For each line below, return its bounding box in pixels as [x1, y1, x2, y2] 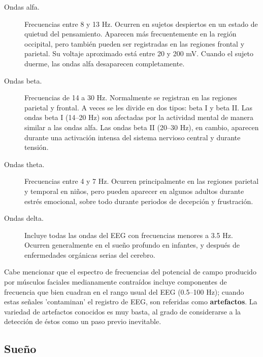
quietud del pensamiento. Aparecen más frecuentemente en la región [24, 28, 237, 39]
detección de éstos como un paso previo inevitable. [4, 316, 161, 327]
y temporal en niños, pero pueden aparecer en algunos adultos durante [24, 185, 244, 196]
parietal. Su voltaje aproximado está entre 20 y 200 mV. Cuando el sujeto [24, 48, 253, 59]
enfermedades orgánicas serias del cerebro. [24, 249, 155, 260]
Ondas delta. [4, 213, 44, 223]
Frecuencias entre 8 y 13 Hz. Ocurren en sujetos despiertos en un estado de [24, 18, 258, 29]
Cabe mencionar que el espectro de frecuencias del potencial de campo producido [4, 266, 256, 277]
